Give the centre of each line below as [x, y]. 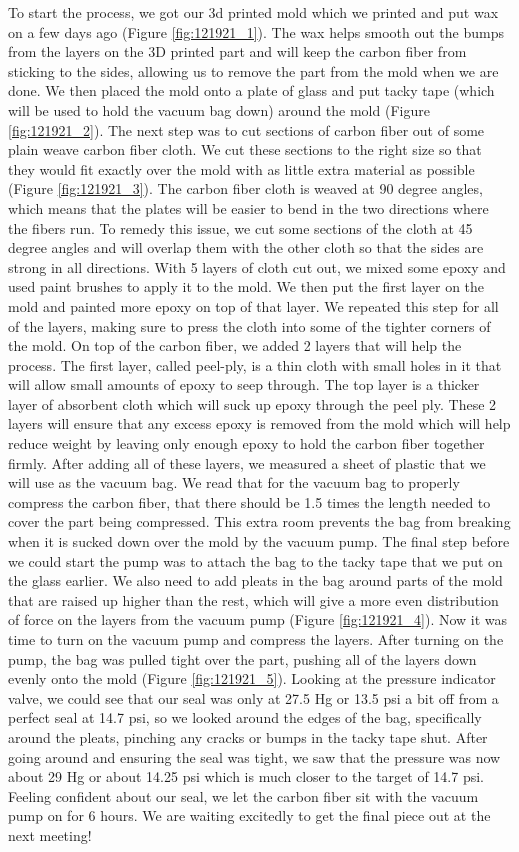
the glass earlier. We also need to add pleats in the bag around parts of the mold [255, 580]
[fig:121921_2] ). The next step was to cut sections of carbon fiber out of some [246, 129]
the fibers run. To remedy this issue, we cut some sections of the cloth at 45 [240, 227]
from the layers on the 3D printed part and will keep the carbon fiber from [237, 51]
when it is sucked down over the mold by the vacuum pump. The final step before [259, 541]
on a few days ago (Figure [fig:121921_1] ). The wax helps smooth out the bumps [256, 31]
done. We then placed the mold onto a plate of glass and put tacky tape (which [251, 90]
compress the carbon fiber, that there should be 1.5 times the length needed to [249, 501]
